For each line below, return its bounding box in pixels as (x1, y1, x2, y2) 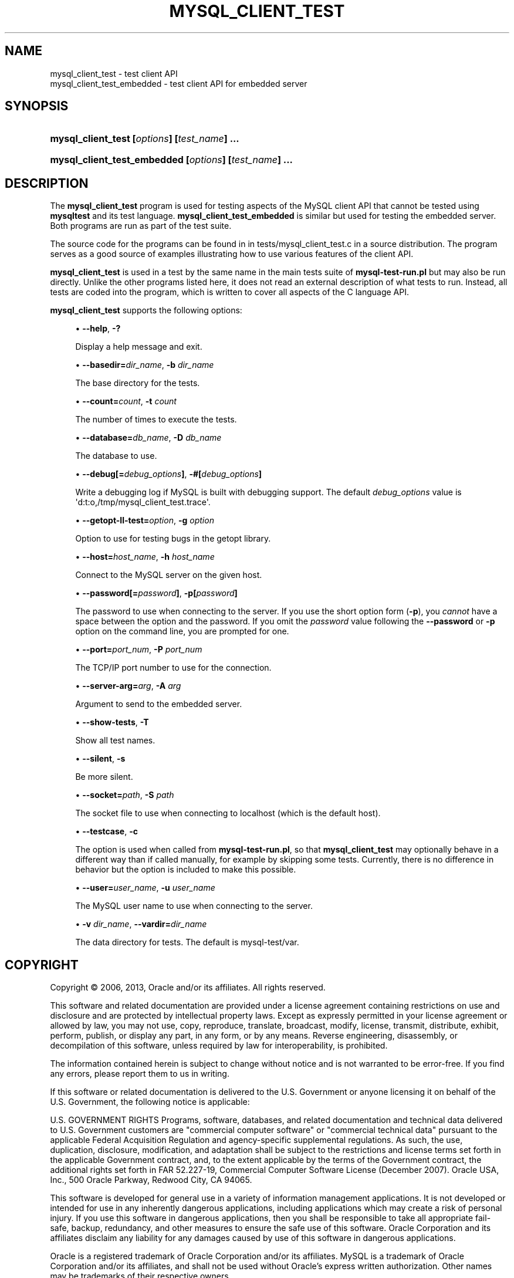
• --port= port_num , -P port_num (75, 644, 202, 655)
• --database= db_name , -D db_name (75, 432, 222, 443)
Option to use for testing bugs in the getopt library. (75, 533, 271, 544)
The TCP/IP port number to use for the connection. (75, 662, 272, 673)
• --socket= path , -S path (75, 790, 174, 800)
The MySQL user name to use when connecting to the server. (75, 901, 313, 911)
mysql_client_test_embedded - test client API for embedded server (50, 78, 307, 89)
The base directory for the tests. (75, 378, 200, 388)
